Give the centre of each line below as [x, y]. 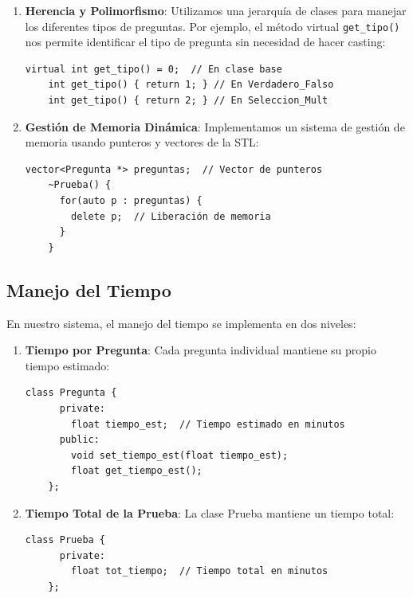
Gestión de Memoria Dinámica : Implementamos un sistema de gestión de [215, 126]
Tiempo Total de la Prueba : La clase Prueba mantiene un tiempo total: [210, 512]
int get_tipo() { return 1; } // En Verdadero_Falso [191, 85]
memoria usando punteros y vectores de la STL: [142, 142]
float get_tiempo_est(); [137, 471]
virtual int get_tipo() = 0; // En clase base [153, 69]
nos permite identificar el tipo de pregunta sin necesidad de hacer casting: [205, 42]
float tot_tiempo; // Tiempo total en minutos [200, 571]
